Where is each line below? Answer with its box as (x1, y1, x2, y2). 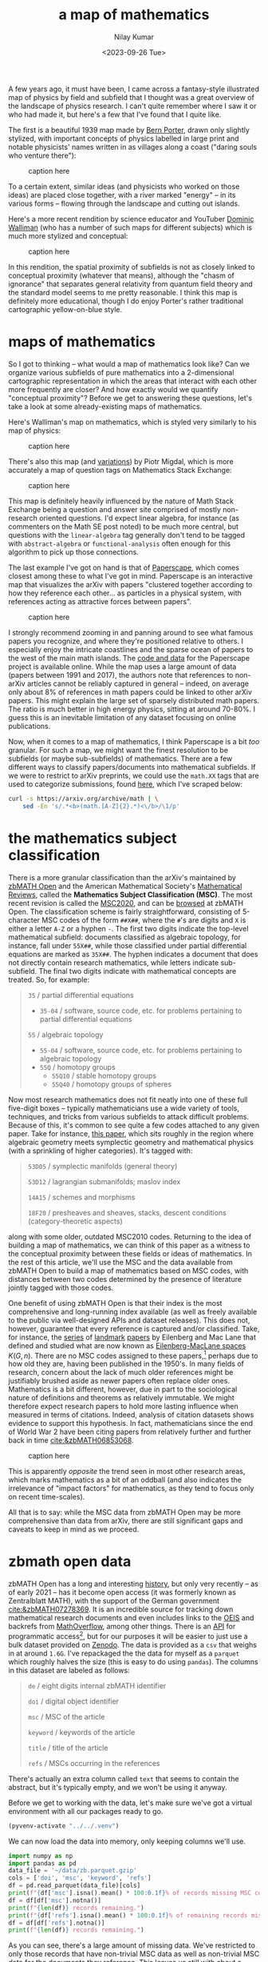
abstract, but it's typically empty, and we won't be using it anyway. (8, 1782, 227, 1792)
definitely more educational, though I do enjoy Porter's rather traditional (8, 296, 244, 306)
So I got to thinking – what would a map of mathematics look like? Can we (8, 358, 250, 369)
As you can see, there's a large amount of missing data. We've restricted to (8, 1940, 255, 1950)
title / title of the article (27, 1743, 108, 1752)
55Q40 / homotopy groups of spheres (51, 1079, 172, 1089)
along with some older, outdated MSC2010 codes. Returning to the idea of (8, 1231, 252, 1241)
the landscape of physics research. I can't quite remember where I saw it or (8, 101, 257, 110)
